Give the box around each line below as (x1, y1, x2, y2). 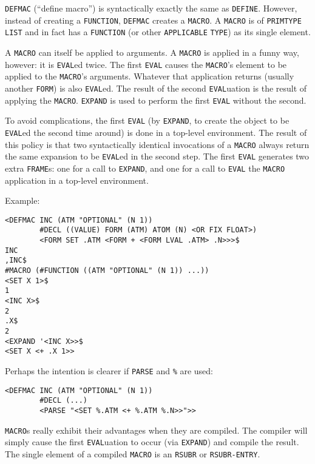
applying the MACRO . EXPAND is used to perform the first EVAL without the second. (5, 93, 307, 106)
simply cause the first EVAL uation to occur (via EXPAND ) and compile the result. (5, 435, 299, 448)
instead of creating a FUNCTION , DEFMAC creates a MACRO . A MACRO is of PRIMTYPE (5, 13, 302, 26)
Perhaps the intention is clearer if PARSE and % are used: (5, 364, 214, 377)
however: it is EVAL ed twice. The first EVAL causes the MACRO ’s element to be (5, 58, 287, 70)
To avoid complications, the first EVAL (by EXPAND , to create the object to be (5, 114, 290, 127)
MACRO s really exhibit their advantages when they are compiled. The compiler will (5, 423, 308, 436)
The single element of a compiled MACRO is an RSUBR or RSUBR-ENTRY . (5, 447, 260, 460)
